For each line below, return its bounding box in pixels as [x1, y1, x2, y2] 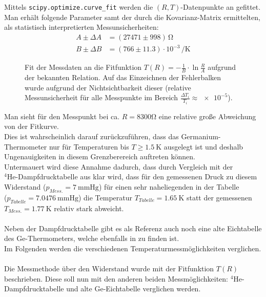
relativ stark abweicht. [54, 202, 124, 213]
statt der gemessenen [186, 192, 252, 202]
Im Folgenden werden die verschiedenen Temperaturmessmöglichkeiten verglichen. [4, 243, 261, 254]
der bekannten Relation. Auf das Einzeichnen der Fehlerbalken [25, 72, 221, 83]
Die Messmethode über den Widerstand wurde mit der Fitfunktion [4, 263, 214, 274]
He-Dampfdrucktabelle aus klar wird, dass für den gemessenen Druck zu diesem [7, 171, 257, 182]
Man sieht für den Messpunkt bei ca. [4, 110, 120, 121]
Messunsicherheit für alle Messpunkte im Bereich [25, 92, 178, 103]
